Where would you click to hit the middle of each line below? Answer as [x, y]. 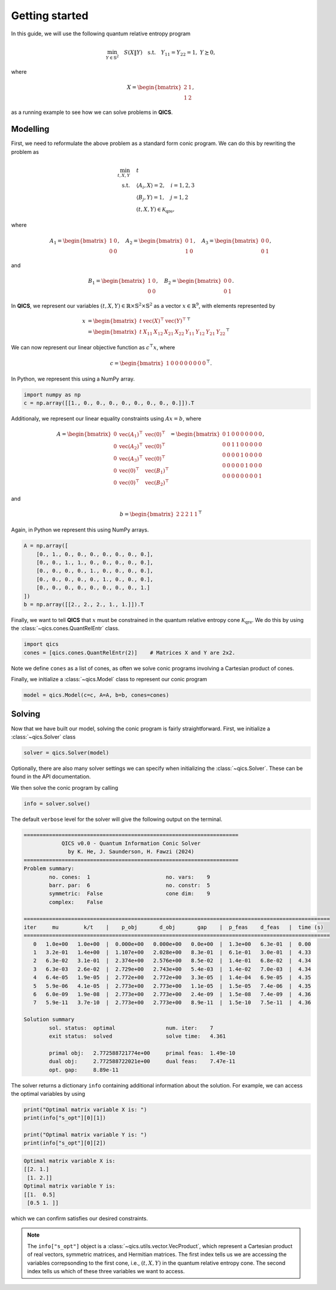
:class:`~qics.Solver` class [43, 736]
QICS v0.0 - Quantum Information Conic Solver [131, 844]
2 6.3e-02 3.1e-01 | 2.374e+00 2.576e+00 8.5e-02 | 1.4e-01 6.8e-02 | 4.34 [172, 961]
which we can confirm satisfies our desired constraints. [79, 1218]
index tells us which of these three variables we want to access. [106, 1271]
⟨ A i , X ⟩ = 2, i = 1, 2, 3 [165, 186]
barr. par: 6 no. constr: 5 [129, 885]
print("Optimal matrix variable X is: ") [85, 1109]
